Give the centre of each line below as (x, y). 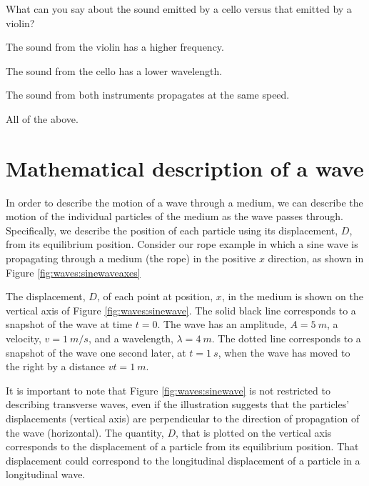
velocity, (24, 338)
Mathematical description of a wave (185, 168)
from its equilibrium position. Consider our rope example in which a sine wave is (182, 244)
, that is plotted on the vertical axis (253, 432)
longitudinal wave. (46, 474)
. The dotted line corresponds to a (286, 338)
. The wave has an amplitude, (222, 324)
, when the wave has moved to (284, 352)
